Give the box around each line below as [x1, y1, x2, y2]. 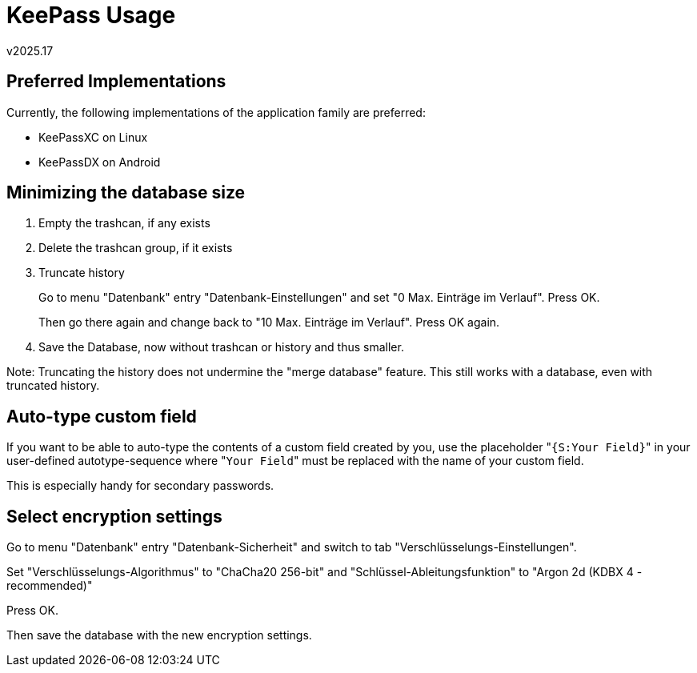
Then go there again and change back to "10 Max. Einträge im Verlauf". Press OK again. [38, 315, 500, 330]
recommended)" [6, 579, 93, 593]
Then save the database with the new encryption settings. [6, 628, 312, 643]
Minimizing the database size [6, 182, 246, 203]
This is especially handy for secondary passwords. [6, 479, 274, 493]
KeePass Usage [6, 2, 176, 29]
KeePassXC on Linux [38, 130, 148, 144]
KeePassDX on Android [38, 154, 161, 169]
